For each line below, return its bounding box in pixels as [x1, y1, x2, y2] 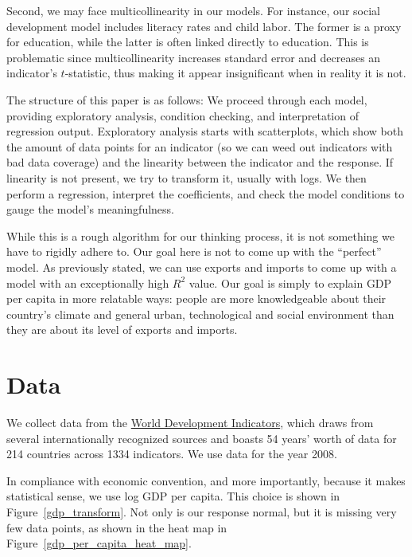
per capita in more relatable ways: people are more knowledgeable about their [6, 290, 387, 307]
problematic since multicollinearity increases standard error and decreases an [6, 49, 381, 65]
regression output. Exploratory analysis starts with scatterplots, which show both [6, 123, 403, 139]
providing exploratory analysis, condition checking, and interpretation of [6, 107, 359, 124]
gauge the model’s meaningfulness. [6, 201, 175, 218]
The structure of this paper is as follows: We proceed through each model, [6, 91, 367, 108]
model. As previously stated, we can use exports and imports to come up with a [6, 258, 397, 275]
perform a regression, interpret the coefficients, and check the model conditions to [6, 185, 405, 202]
